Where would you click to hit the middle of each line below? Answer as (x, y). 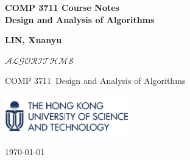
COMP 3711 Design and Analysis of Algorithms (95, 81)
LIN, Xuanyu (33, 40)
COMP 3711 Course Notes (62, 7)
